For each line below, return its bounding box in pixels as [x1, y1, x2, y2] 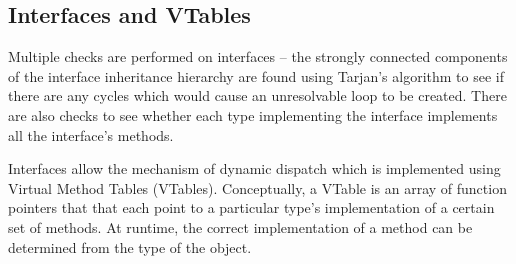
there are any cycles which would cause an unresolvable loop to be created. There [8, 85, 507, 106]
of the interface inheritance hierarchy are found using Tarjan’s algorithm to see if [8, 65, 504, 86]
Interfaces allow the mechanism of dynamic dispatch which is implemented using [8, 158, 501, 179]
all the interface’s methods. [8, 124, 174, 145]
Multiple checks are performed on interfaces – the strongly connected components [8, 46, 508, 67]
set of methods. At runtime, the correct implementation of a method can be [8, 216, 473, 237]
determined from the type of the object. [8, 236, 252, 257]
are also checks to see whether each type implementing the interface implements [8, 104, 498, 125]
